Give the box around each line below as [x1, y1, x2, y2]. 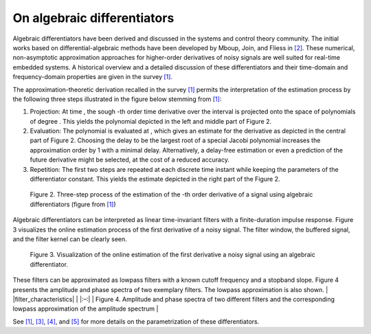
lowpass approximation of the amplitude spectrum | [12, 304, 159, 313]
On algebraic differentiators [12, 10, 175, 25]
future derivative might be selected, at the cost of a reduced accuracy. [30, 155, 230, 164]
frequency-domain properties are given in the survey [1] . [12, 73, 173, 81]
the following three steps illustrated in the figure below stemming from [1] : [12, 95, 222, 103]
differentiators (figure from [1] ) [30, 200, 116, 208]
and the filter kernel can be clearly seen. [12, 234, 127, 243]
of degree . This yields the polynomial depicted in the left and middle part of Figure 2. [30, 117, 272, 125]
